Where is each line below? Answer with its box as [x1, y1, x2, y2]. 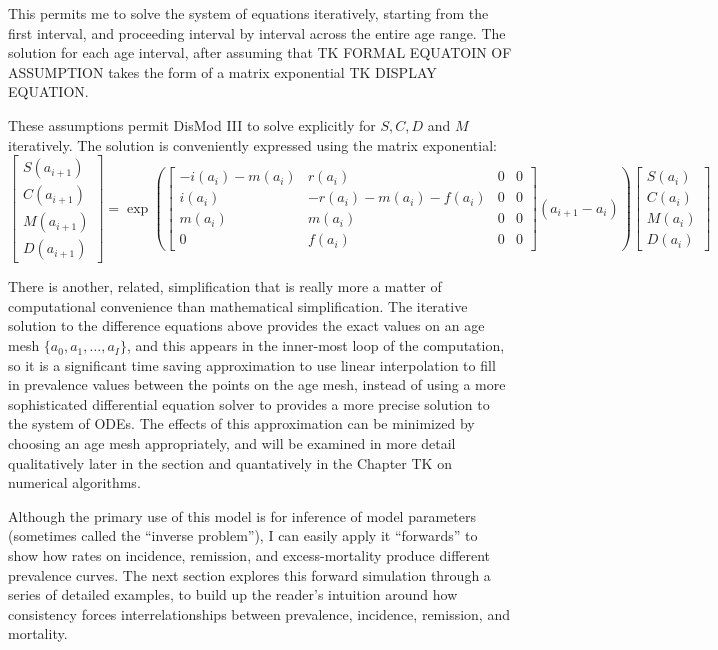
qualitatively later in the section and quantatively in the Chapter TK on [8, 452, 452, 473]
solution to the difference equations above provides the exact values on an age [8, 315, 485, 336]
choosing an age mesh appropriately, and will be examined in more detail [8, 433, 456, 454]
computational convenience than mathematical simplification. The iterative [8, 295, 468, 316]
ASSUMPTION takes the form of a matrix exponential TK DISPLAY [8, 61, 437, 82]
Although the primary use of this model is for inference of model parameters [8, 505, 476, 526]
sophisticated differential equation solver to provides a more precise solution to [8, 393, 490, 414]
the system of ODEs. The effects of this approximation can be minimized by [8, 413, 475, 434]
